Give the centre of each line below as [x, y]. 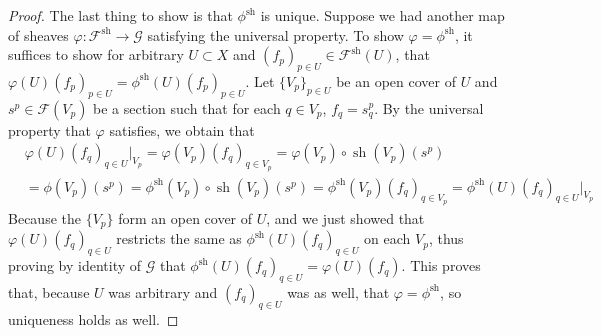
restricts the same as [179, 238]
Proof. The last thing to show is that [120, 15]
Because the [44, 217]
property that [49, 129]
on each [387, 238]
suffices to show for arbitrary [96, 54]
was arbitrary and [163, 291]
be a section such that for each [187, 107]
